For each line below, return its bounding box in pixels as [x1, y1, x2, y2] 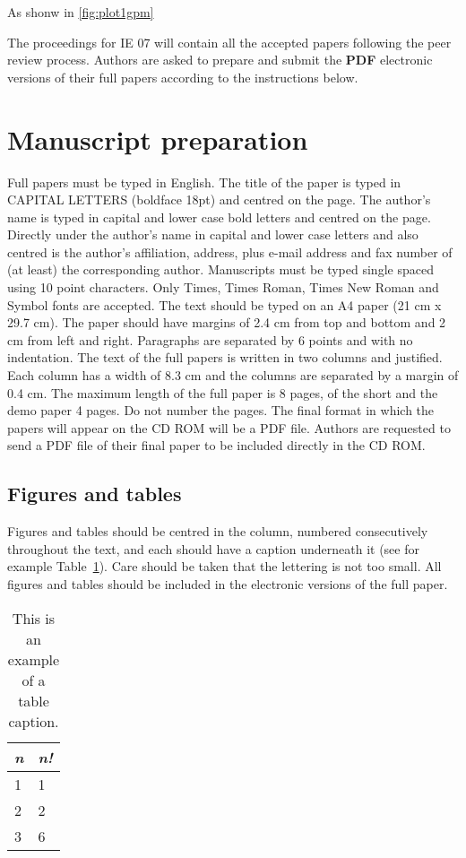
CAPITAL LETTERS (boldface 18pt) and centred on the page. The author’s [7, 190, 431, 209]
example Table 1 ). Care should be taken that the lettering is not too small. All [7, 557, 442, 576]
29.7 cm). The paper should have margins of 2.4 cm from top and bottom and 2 [7, 313, 446, 332]
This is [12, 607, 56, 628]
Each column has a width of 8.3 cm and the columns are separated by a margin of [7, 366, 459, 385]
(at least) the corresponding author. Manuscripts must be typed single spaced [7, 260, 434, 279]
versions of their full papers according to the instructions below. [7, 67, 358, 86]
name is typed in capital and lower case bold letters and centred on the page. [7, 207, 431, 226]
